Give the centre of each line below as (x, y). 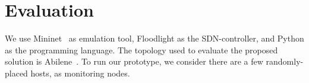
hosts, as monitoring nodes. (80, 73)
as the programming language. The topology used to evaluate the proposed (141, 50)
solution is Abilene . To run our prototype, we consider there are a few (134, 61)
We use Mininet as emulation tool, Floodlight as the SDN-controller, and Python (154, 38)
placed (16, 73)
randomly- (285, 61)
